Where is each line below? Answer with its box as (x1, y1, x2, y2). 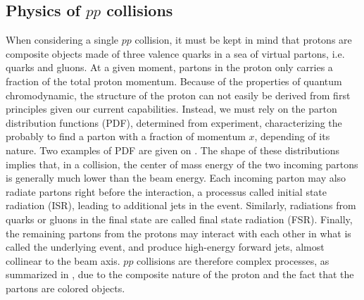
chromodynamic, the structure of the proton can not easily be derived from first (6, 87, 351, 102)
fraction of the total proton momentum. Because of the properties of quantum (6, 73, 342, 88)
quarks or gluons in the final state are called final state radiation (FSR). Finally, (6, 211, 353, 226)
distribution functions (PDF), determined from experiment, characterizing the (6, 115, 342, 130)
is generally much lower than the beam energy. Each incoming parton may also (6, 170, 346, 185)
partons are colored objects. (6, 280, 125, 295)
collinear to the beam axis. (6, 253, 120, 268)
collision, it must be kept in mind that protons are (134, 32, 352, 47)
